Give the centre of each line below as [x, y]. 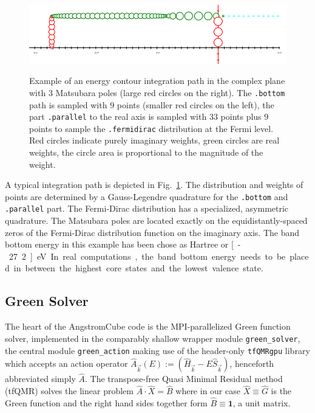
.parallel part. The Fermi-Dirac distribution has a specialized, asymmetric [147, 208]
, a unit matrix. [262, 403]
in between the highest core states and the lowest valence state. [138, 268]
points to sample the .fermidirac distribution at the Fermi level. [151, 128]
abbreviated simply [40, 379]
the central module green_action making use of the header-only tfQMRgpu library [157, 350]
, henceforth [252, 363]
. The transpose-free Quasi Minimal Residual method [184, 379]
